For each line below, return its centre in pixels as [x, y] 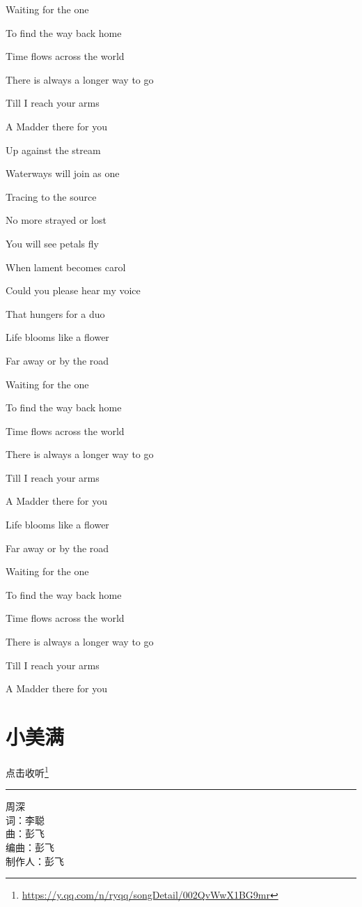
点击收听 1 [27, 771]
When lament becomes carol [66, 267]
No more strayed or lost [56, 220]
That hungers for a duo [55, 313]
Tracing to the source [51, 196]
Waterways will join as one [63, 173]
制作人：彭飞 [35, 861]
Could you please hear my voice [73, 290]
